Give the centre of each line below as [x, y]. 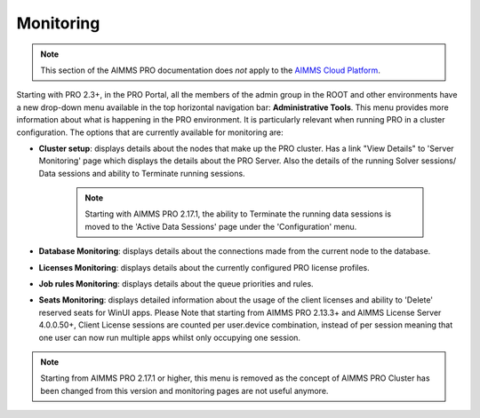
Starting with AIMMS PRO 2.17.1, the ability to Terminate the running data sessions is [238, 214]
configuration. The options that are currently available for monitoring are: [150, 132]
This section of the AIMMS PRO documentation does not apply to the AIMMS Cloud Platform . [211, 70]
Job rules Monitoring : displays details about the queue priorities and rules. [176, 284]
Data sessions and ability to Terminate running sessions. [142, 173]
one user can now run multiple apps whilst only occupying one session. [170, 337]
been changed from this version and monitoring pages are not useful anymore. [184, 390]
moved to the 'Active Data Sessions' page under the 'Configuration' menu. [221, 226]
